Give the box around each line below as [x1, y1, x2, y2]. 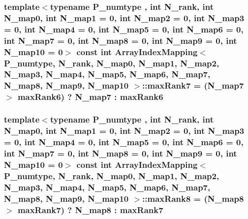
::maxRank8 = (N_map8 [142, 192, 244, 204]
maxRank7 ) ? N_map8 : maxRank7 [17, 203, 163, 216]
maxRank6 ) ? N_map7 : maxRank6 [17, 91, 163, 103]
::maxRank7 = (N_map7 [142, 79, 244, 92]
